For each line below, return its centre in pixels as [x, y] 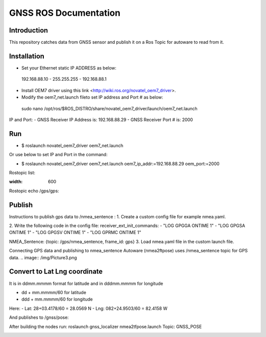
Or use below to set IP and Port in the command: [58, 155]
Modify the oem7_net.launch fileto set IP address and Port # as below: [92, 97]
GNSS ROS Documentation [65, 13]
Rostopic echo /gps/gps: [34, 191]
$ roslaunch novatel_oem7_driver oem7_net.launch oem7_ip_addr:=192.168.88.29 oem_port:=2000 [120, 164]
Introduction [29, 30]
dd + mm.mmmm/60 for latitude [54, 292]
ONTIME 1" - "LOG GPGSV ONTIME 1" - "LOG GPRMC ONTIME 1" [75, 233]
